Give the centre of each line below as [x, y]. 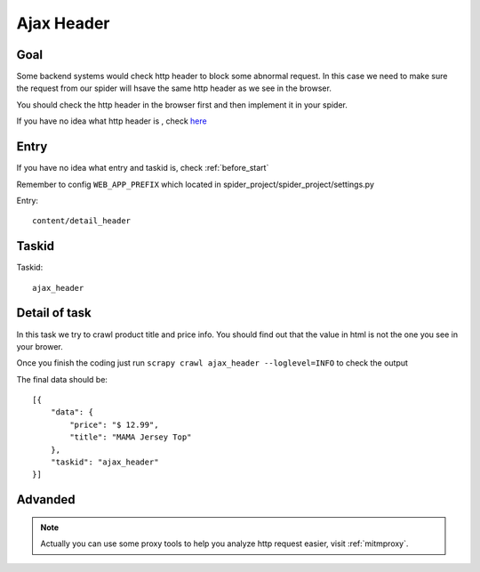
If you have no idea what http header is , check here [112, 121]
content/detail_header [82, 221]
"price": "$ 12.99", [114, 424]
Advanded [46, 499]
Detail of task [54, 313]
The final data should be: [62, 379]
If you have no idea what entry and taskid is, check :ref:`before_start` [143, 168]
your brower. [40, 346]
